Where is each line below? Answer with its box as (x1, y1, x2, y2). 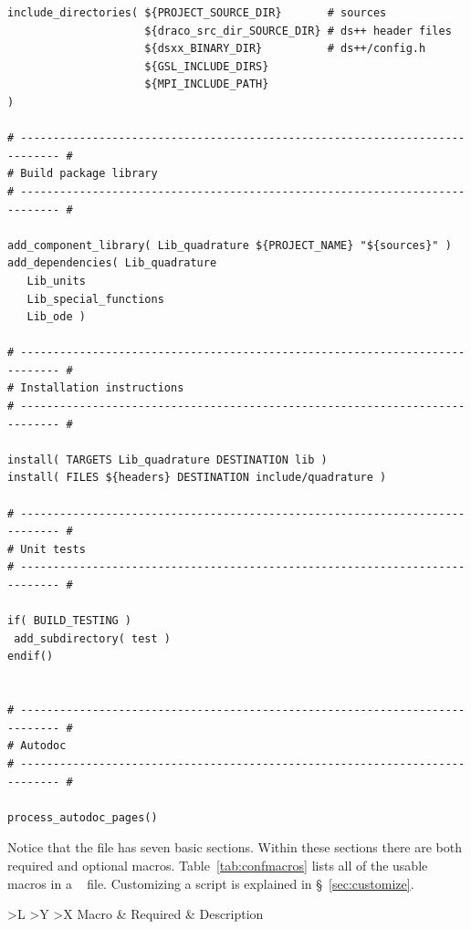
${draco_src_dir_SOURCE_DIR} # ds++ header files (144, 24, 452, 37)
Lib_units (26, 274, 86, 287)
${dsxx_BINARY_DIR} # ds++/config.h (144, 42, 426, 56)
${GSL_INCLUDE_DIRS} (144, 59, 269, 73)
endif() (7, 650, 54, 663)
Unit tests (20, 542, 86, 556)
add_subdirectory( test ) (14, 632, 171, 645)
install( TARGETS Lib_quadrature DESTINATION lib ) (7, 453, 328, 466)
